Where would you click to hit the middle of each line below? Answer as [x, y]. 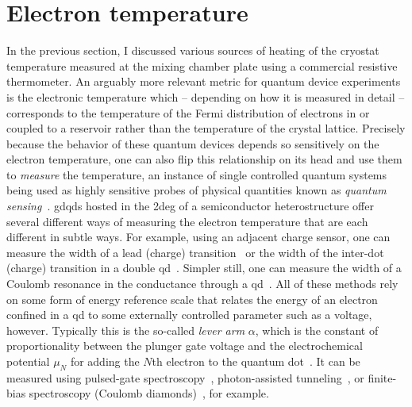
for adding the [105, 361]
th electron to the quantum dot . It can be [256, 361]
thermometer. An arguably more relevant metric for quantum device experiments [204, 81]
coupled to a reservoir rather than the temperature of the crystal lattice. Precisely [206, 128]
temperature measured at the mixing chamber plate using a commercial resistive [202, 65]
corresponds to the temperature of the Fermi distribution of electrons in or [188, 112]
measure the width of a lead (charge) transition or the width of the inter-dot [195, 252]
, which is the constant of [317, 330]
